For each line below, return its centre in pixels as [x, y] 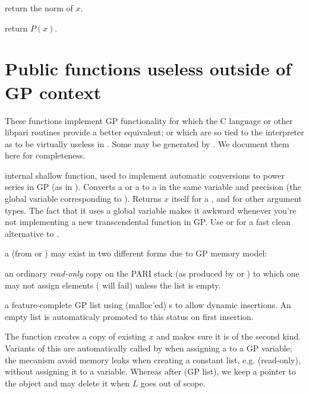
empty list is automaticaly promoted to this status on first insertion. [129, 316]
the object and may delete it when [67, 383]
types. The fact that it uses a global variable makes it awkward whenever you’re [151, 210]
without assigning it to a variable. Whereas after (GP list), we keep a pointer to [150, 371]
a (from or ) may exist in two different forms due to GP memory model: [136, 253]
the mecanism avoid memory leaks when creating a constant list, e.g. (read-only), [153, 359]
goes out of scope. [173, 383]
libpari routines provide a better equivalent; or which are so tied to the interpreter [154, 132]
